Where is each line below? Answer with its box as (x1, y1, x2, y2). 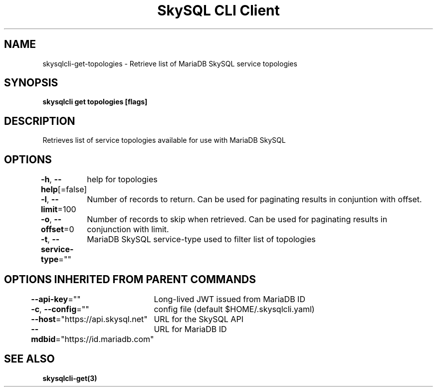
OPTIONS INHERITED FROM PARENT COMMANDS (4, 273, 256, 286)
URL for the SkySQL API (154, 314, 243, 324)
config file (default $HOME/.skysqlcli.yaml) (154, 304, 315, 314)
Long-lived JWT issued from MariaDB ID (154, 294, 305, 304)
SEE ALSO (4, 353, 55, 366)
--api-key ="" (31, 294, 81, 304)
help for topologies (87, 174, 158, 185)
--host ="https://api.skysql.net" (31, 314, 148, 324)
